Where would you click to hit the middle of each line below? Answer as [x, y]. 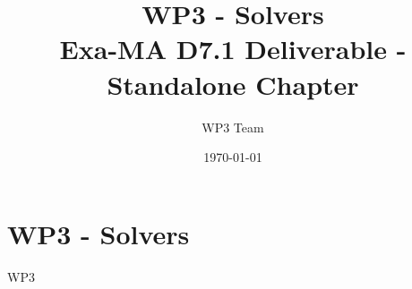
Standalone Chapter [233, 84]
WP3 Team [233, 127]
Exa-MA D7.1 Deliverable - [233, 49]
